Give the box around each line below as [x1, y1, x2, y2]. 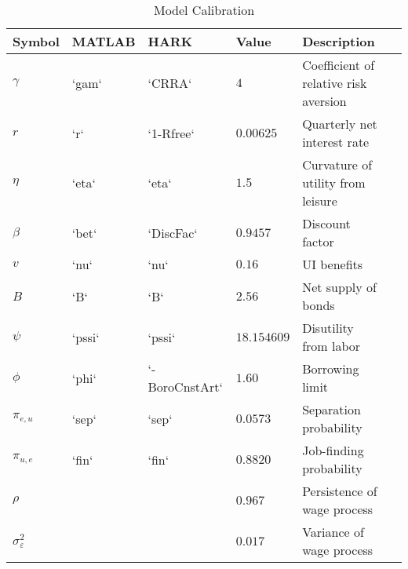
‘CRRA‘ [148, 74, 192, 92]
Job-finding [302, 441, 364, 459]
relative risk [302, 74, 367, 92]
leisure [302, 191, 337, 210]
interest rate [302, 133, 370, 151]
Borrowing [302, 359, 359, 378]
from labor [302, 337, 361, 355]
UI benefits [302, 255, 363, 273]
